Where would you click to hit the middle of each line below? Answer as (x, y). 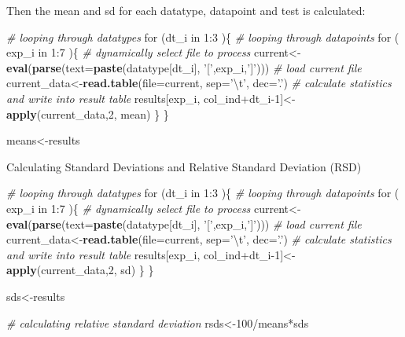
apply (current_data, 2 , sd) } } (80, 270)
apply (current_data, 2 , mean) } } (88, 114)
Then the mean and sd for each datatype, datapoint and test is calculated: (186, 10)
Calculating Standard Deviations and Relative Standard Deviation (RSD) (184, 166)
